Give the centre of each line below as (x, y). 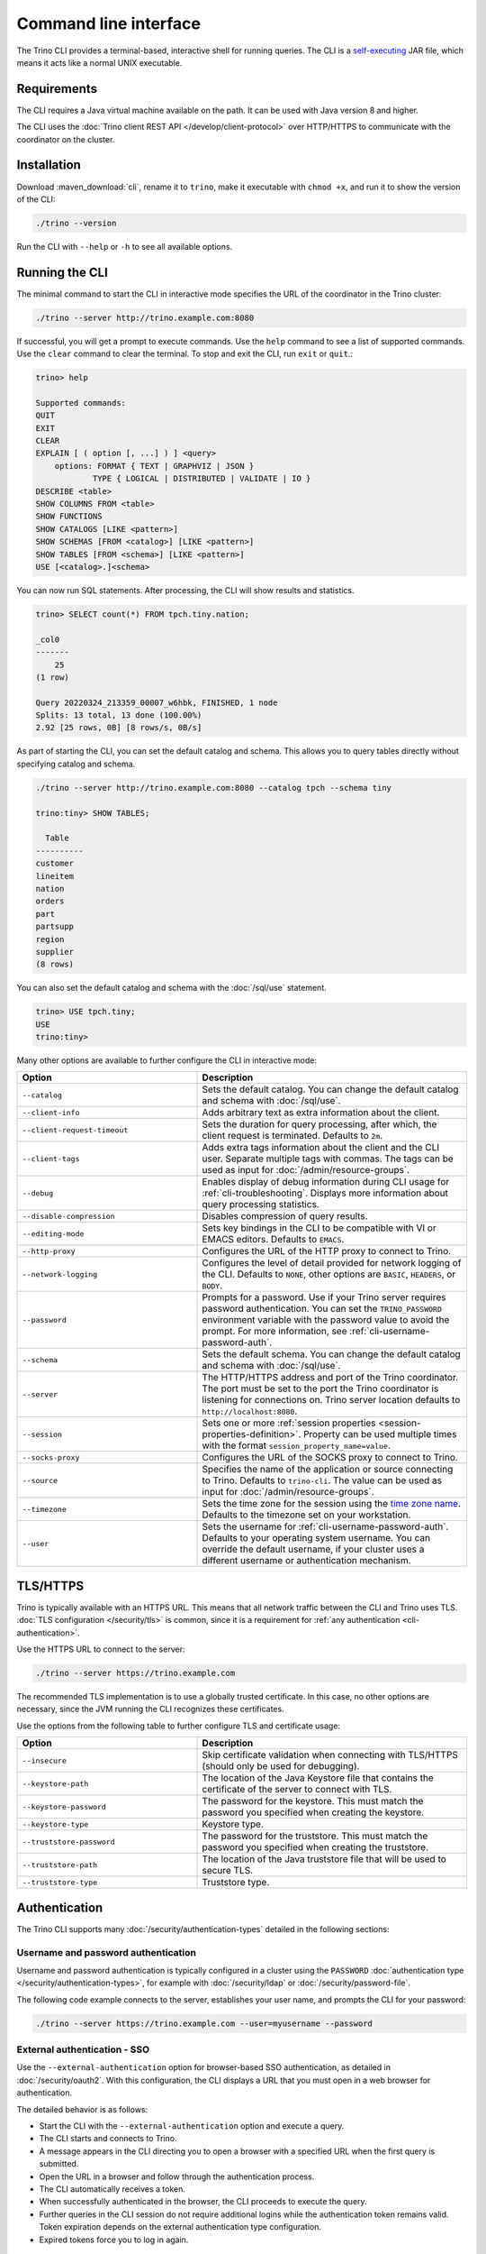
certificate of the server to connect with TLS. (297, 1790)
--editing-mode (53, 1234)
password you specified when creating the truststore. (315, 1847)
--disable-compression (69, 1216)
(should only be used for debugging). (281, 1766)
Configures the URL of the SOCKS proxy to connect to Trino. (330, 1458)
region (50, 939)
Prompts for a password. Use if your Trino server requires (324, 1297)
